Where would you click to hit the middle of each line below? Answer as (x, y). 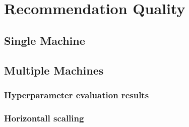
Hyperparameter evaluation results (77, 94)
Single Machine (45, 40)
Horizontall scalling (44, 118)
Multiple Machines (54, 70)
